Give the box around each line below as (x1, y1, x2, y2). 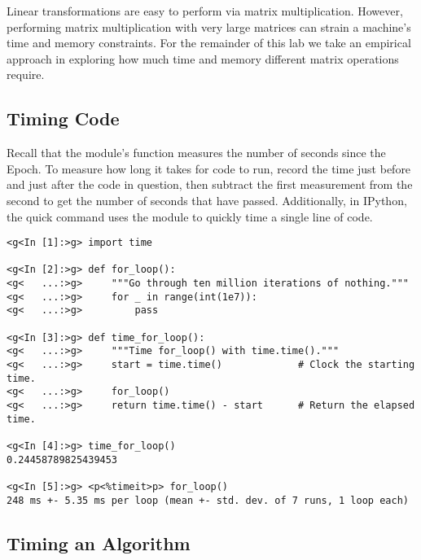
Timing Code (7, 106, 120, 131)
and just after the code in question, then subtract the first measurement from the (7, 176, 413, 193)
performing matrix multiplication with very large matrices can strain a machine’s (7, 18, 411, 35)
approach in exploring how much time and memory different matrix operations (7, 50, 399, 67)
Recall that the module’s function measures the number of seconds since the (7, 144, 386, 161)
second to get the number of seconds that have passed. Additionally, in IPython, (7, 191, 407, 208)
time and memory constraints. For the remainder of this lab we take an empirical (7, 34, 411, 51)
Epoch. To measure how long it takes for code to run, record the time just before (7, 160, 411, 177)
